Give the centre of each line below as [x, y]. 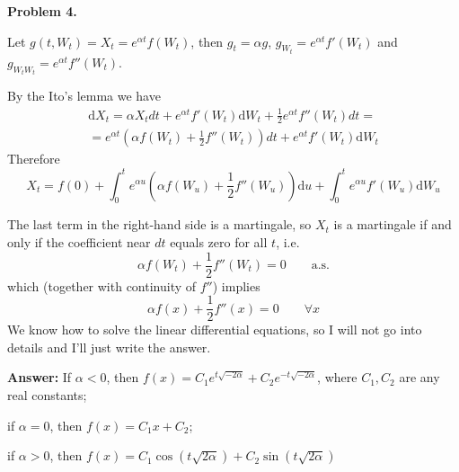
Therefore [34, 159]
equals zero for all [219, 241]
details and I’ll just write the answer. [109, 347]
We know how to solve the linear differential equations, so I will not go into [215, 330]
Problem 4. [42, 11]
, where [337, 377]
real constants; [47, 395]
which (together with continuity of [102, 285]
